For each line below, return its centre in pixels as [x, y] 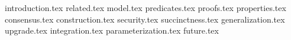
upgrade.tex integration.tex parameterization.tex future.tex [112, 30]
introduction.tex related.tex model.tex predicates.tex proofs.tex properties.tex [145, 8]
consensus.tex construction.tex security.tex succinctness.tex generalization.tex [145, 19]
